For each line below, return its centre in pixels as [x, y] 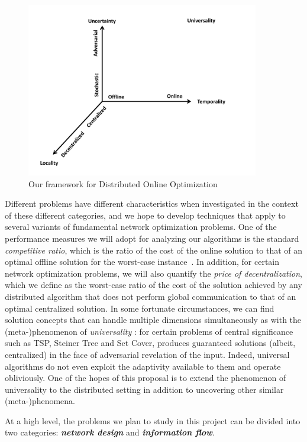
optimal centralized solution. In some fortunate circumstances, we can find [140, 308]
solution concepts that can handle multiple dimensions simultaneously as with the [153, 320]
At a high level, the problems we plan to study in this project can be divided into [153, 420]
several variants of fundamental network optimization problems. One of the [141, 227]
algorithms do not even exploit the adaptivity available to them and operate [143, 366]
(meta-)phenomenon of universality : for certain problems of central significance [149, 331]
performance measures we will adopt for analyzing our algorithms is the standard [152, 238]
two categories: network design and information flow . [110, 432]
